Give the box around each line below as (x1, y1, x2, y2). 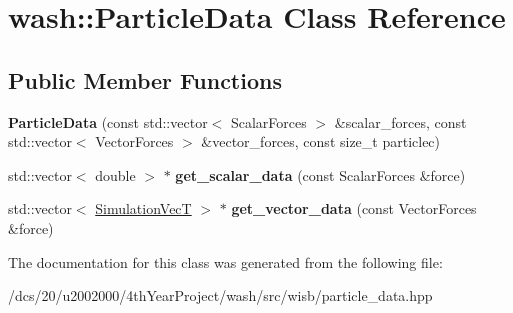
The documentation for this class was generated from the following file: (8, 251, 443, 272)
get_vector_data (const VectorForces (231, 198, 477, 219)
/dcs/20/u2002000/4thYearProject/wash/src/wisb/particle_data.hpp (8, 285, 433, 306)
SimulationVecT (95, 198, 192, 219)
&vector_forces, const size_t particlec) (201, 131, 441, 152)
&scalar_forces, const (334, 111, 467, 132)
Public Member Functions (8, 64, 282, 95)
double (95, 164, 136, 185)
